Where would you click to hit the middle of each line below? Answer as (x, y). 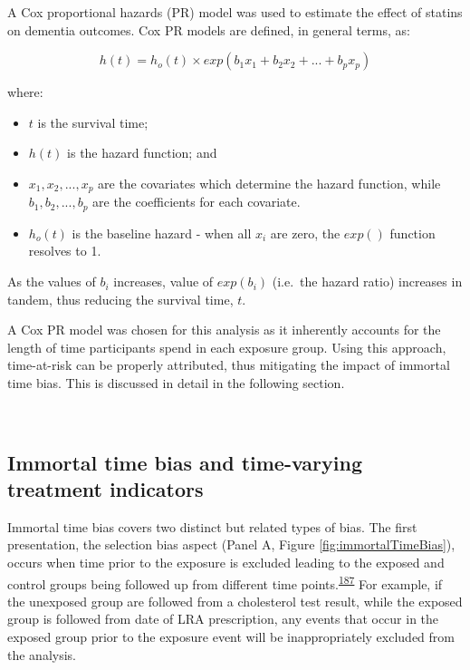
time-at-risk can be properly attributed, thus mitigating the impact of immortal (229, 365)
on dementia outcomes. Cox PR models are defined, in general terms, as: (209, 29)
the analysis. (42, 654)
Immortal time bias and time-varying (185, 462)
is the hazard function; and (142, 153)
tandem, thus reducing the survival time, (120, 299)
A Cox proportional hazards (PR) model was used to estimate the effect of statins (235, 12)
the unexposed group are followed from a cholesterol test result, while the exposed (235, 601)
